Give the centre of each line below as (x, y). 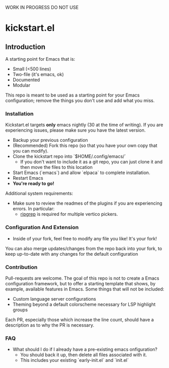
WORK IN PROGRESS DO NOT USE (42, 7)
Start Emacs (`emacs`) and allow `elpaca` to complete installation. (81, 173)
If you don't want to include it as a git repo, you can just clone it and (91, 162)
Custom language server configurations (54, 299)
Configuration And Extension (42, 228)
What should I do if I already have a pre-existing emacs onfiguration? (85, 350)
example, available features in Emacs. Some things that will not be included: (85, 289)
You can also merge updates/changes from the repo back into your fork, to (84, 248)
